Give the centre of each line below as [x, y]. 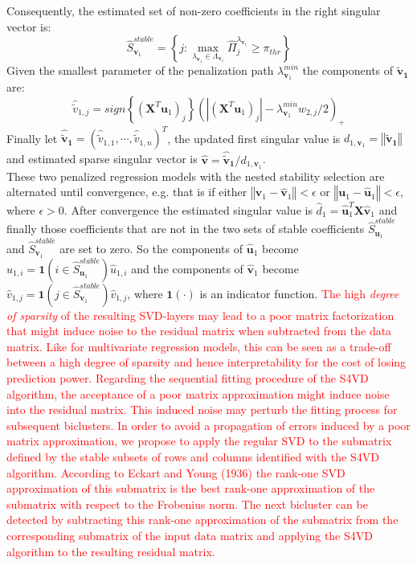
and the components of [187, 268]
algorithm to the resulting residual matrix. [111, 551]
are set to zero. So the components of [151, 248]
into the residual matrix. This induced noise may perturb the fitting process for [202, 409]
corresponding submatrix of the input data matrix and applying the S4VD [190, 535]
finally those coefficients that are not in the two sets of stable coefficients [186, 229]
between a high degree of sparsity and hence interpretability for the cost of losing [206, 362]
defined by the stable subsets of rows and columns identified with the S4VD [193, 456]
